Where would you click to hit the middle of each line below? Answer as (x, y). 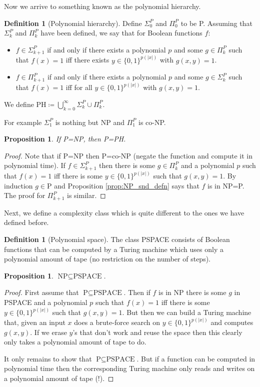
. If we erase (48, 332)
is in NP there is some (192, 292)
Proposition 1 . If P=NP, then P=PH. (65, 139)
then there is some (127, 165)
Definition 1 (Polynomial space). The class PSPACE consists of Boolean (117, 239)
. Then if (137, 292)
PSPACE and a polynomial (46, 302)
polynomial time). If (35, 165)
